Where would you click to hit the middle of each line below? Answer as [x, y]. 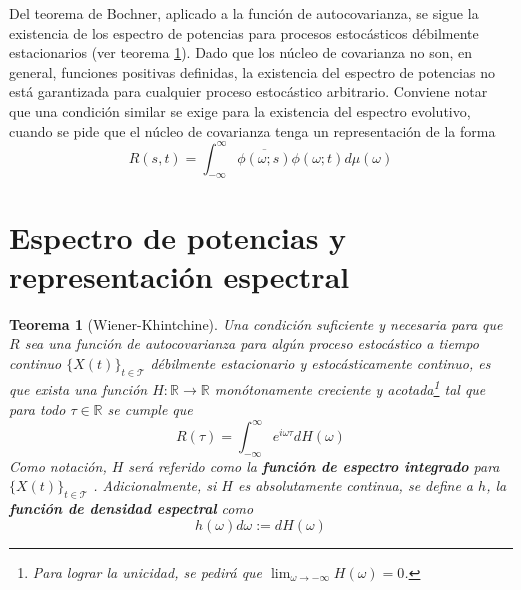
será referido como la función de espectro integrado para [314, 465]
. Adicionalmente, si [155, 485]
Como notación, [58, 465]
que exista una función [78, 389]
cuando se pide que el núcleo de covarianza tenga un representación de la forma [252, 130]
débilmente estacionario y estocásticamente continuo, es [320, 362]
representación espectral [179, 275]
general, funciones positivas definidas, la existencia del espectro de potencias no [252, 71]
